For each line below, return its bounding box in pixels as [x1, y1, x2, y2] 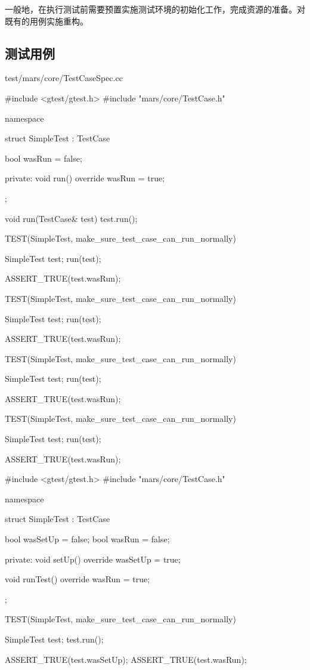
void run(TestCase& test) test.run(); [5, 212, 138, 224]
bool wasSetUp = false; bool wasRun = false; [5, 533, 170, 545]
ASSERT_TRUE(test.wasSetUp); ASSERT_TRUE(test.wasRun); [5, 653, 247, 665]
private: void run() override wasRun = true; [5, 172, 165, 184]
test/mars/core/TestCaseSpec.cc [5, 72, 123, 84]
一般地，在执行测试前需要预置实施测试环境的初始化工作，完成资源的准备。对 [5, 3, 305, 15]
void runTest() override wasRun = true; [5, 573, 150, 585]
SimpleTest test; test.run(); [5, 633, 104, 646]
